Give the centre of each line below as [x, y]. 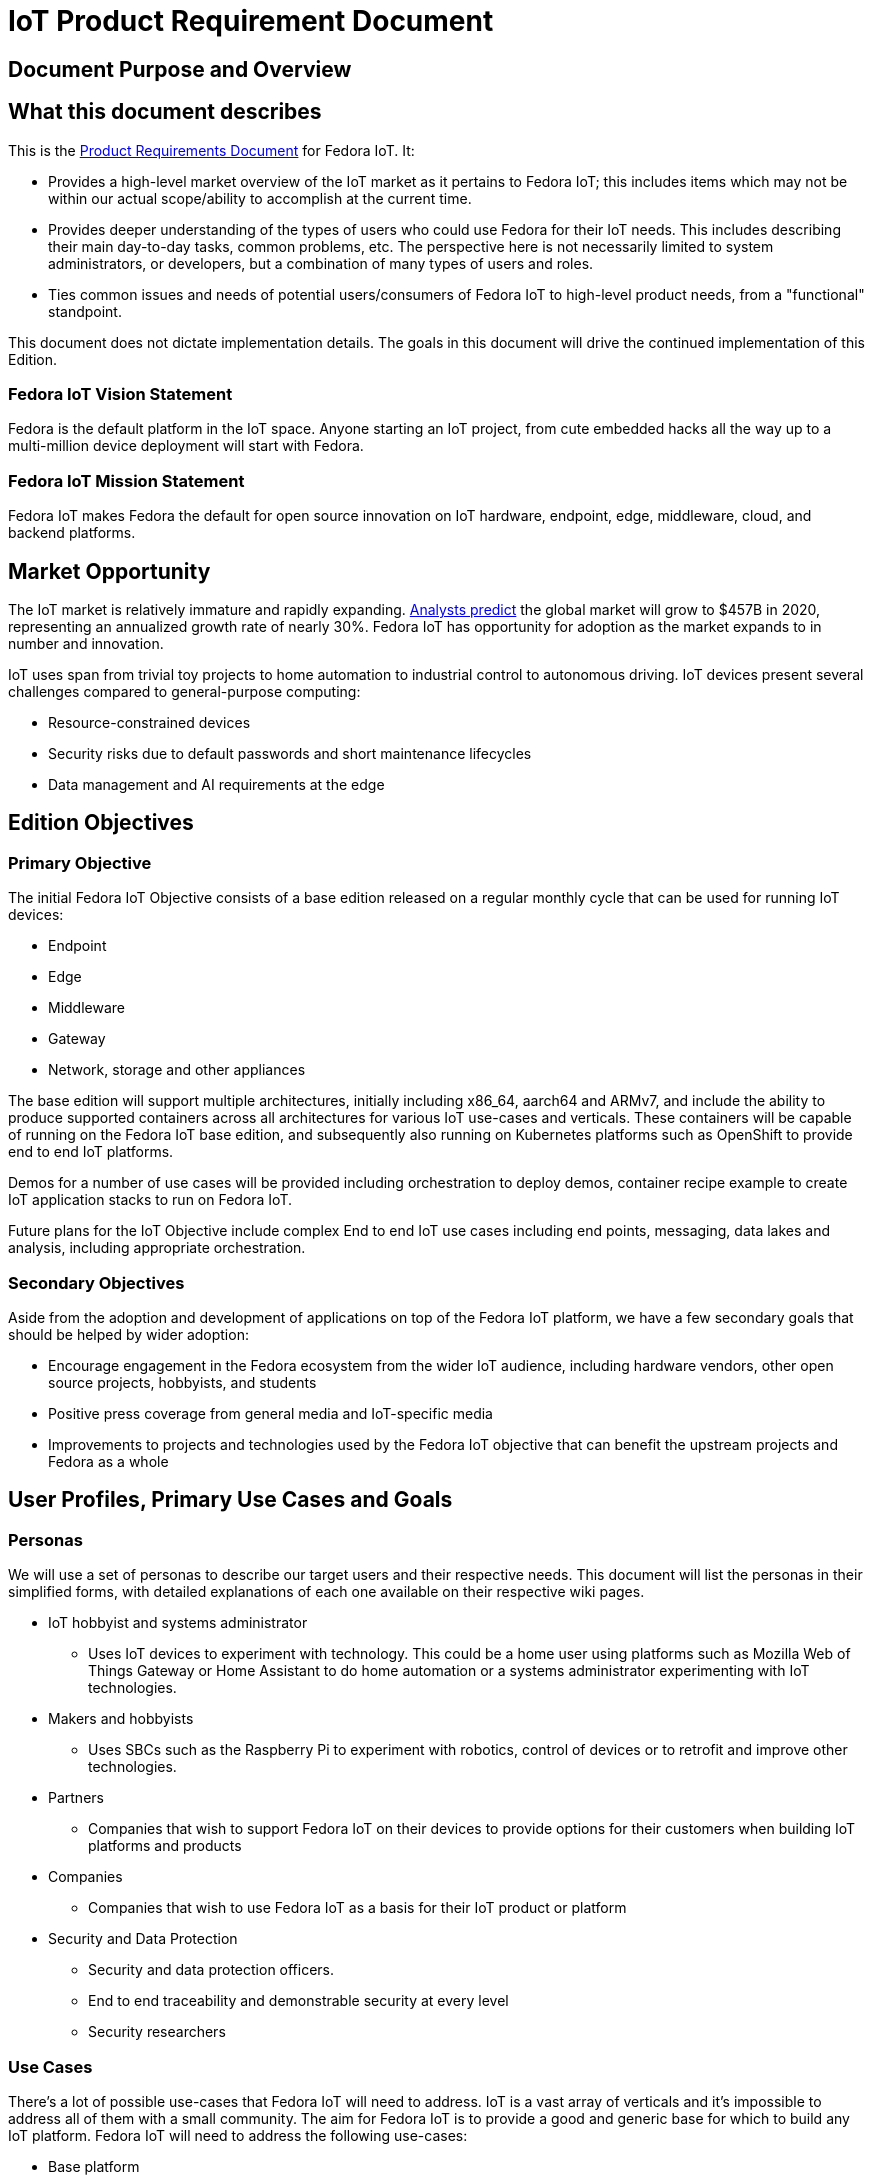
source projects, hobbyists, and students [182, 1382]
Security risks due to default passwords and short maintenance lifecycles [290, 753]
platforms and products [165, 1846]
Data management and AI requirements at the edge [216, 784]
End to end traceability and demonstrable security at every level [298, 2001]
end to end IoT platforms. [91, 1152]
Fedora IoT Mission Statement [126, 480]
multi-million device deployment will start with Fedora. [186, 446]
